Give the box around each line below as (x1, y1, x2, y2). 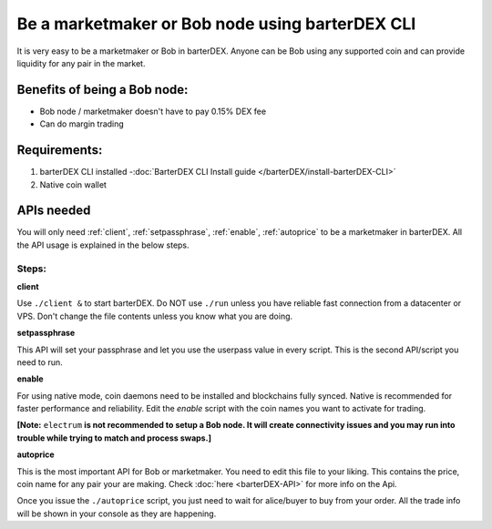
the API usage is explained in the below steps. (16, 239, 190, 250)
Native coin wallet (39, 178, 107, 190)
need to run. (16, 356, 63, 368)
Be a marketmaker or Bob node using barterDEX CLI (16, 14, 416, 34)
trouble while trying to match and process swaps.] (16, 432, 211, 443)
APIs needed (16, 203, 91, 219)
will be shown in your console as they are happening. (16, 508, 217, 519)
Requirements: (16, 142, 103, 158)
